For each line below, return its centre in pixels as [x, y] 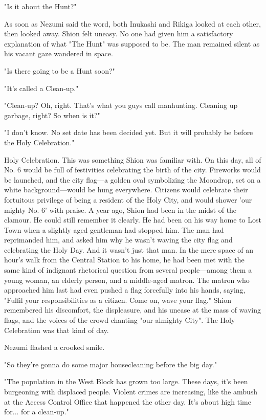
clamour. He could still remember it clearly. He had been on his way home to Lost [133, 220]
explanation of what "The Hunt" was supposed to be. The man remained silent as [132, 43]
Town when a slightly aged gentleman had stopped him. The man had [114, 229]
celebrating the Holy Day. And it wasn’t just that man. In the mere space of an [129, 249]
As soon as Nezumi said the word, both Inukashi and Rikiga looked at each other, [132, 23]
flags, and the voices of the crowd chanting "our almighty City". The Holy [120, 320]
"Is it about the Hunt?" [40, 6]
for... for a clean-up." [37, 412]
